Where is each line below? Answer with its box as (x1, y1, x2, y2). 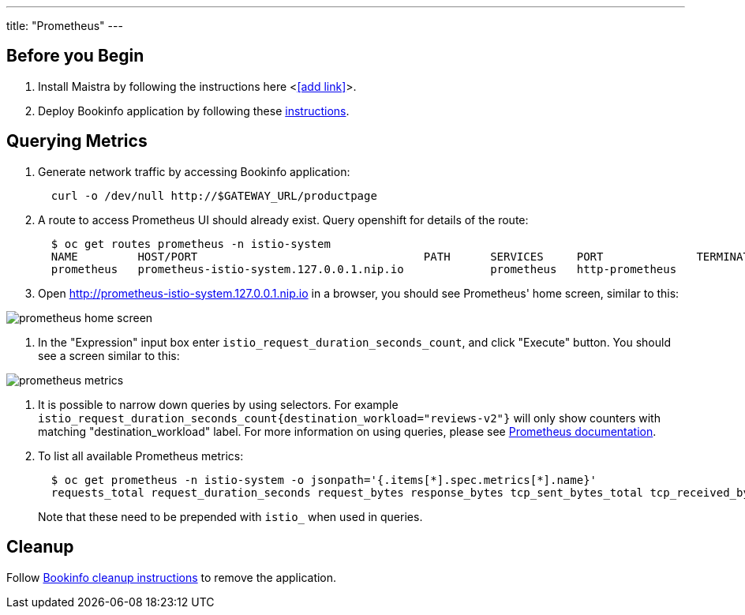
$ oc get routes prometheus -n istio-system (51, 237, 331, 250)
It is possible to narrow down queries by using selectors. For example (38, 397, 399, 411)
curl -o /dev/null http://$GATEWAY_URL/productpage (51, 189, 377, 202)
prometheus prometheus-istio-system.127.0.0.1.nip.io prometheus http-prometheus (51, 262, 677, 276)
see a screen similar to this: (38, 348, 180, 362)
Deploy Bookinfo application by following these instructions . (38, 103, 350, 118)
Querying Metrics (6, 131, 148, 152)
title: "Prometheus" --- (6, 19, 123, 32)
